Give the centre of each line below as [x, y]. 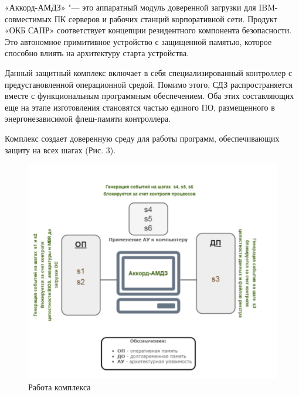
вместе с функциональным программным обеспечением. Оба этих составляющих [149, 96]
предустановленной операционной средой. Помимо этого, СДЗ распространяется [149, 84]
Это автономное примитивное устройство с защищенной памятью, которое [138, 41]
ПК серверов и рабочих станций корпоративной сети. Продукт [166, 18]
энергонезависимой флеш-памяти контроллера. [88, 118]
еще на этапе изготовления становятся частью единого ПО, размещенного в [140, 107]
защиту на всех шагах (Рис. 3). [60, 150]
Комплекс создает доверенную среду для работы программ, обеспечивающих [142, 138]
